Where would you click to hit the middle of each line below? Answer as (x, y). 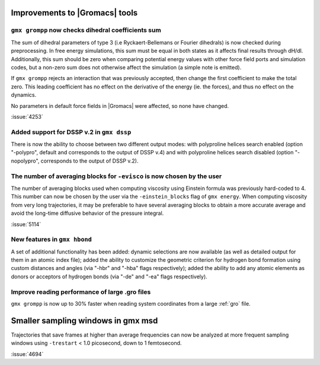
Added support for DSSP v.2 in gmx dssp (71, 132)
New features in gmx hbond (51, 239)
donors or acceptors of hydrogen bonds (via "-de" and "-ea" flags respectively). (109, 277)
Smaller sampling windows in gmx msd (84, 320)
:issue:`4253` (27, 116)
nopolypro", (25, 161)
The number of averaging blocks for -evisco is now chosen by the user (116, 176)
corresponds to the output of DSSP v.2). (89, 161)
